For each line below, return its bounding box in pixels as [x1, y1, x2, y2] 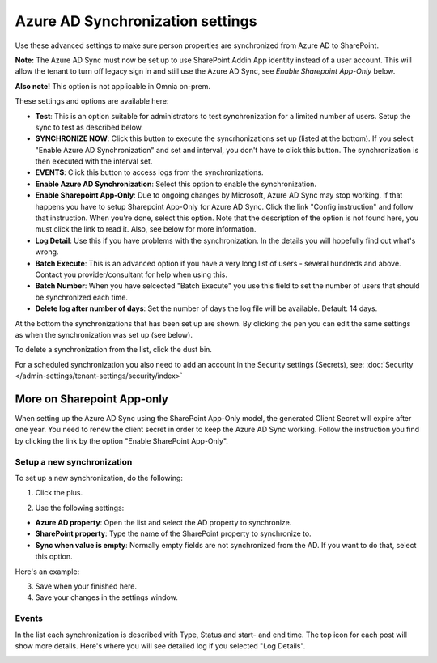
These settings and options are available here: [15, 96, 169, 106]
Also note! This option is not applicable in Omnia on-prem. [15, 81, 210, 91]
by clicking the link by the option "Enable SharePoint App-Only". [15, 436, 228, 445]
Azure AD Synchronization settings [15, 12, 257, 30]
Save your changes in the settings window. [35, 593, 178, 602]
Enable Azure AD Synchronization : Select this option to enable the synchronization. [35, 179, 317, 189]
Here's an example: [15, 567, 80, 576]
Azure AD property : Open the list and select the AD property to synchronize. [35, 518, 292, 528]
